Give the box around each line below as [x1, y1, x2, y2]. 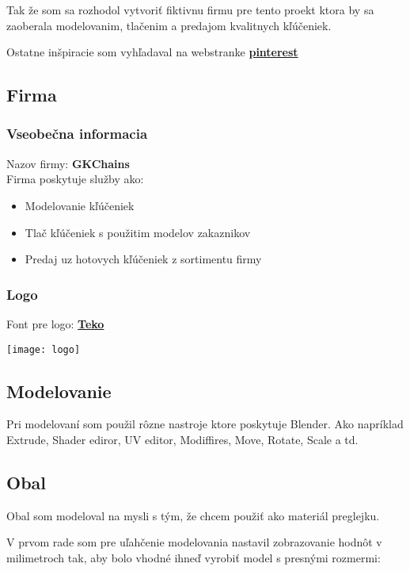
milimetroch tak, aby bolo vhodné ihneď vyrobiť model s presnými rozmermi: [6, 550, 381, 565]
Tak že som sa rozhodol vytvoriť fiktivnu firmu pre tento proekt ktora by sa [6, 2, 374, 17]
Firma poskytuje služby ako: [6, 171, 144, 187]
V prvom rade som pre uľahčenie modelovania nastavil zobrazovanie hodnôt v [6, 534, 382, 550]
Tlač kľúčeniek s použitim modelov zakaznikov [25, 224, 251, 240]
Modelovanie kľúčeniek [25, 197, 135, 213]
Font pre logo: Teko [6, 315, 104, 331]
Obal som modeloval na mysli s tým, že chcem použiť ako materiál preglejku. [6, 507, 380, 523]
